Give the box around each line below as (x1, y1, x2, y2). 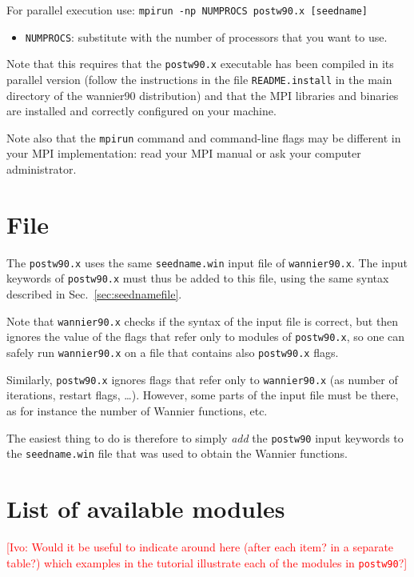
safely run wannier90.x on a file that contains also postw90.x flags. (6, 344, 339, 360)
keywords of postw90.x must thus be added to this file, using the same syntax (6, 270, 389, 286)
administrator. (6, 161, 77, 178)
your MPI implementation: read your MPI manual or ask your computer (6, 145, 361, 162)
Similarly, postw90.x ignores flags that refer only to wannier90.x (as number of (6, 371, 398, 387)
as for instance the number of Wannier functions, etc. (6, 402, 268, 419)
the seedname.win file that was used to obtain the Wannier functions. (6, 445, 348, 462)
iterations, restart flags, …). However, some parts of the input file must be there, (6, 387, 399, 403)
